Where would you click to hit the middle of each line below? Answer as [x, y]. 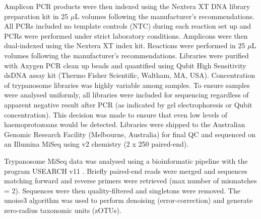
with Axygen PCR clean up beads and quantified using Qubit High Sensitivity [125, 65]
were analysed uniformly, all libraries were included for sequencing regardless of [126, 95]
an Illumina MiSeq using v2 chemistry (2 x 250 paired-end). [96, 144]
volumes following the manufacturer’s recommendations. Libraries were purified [126, 55]
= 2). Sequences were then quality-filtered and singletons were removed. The [122, 190]
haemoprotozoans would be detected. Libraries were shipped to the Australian [125, 124]
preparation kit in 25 [36, 16]
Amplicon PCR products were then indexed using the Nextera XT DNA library [127, 6]
